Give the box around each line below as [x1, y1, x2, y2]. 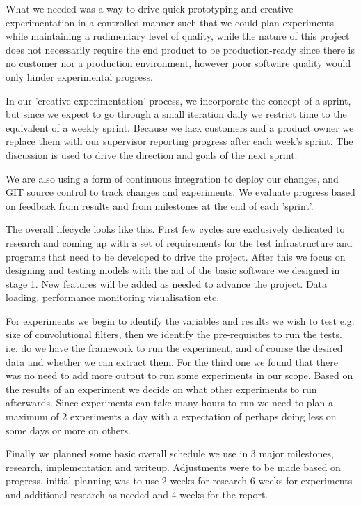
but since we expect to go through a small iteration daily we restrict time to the [6, 107, 347, 121]
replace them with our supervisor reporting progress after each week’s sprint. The [6, 134, 353, 148]
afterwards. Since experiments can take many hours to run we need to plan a [6, 395, 333, 410]
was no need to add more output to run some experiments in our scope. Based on [6, 368, 353, 383]
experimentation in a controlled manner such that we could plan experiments [6, 15, 335, 29]
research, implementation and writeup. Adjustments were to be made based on [6, 459, 341, 474]
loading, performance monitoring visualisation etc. [6, 290, 220, 305]
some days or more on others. [6, 422, 131, 437]
